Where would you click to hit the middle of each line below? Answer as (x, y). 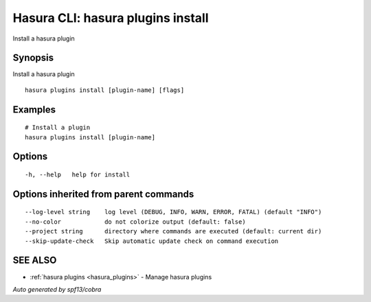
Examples (34, 109)
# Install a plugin (58, 128)
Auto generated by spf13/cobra (57, 289)
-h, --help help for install (78, 175)
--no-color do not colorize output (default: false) (136, 222)
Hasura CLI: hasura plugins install (111, 18)
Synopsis (33, 58)
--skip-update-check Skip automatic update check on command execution (152, 241)
